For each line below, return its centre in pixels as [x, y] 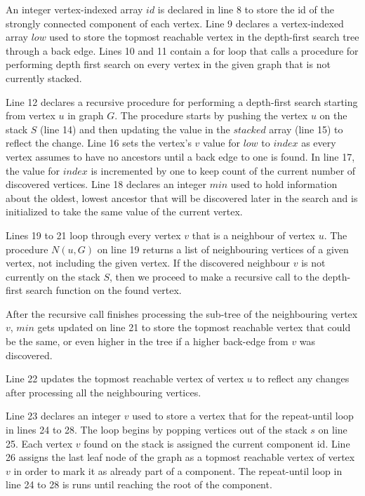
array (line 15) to [306, 129]
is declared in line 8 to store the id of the [246, 9]
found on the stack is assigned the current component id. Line [217, 443]
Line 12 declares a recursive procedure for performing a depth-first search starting [182, 101]
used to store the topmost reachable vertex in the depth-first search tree [204, 37]
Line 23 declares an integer [64, 416]
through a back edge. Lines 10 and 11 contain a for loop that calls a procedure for [182, 50]
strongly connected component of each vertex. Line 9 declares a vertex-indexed [175, 23]
